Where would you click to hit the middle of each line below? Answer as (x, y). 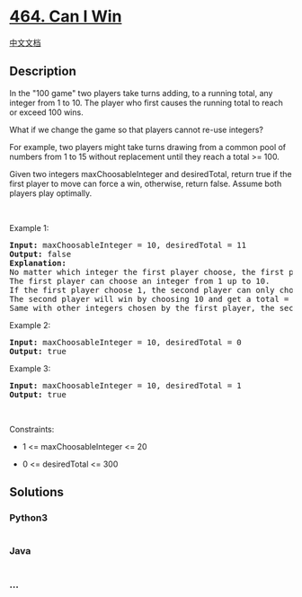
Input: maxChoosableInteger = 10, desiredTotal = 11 (128, 245)
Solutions (37, 492)
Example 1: (29, 227)
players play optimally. (51, 193)
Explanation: (38, 263)
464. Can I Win (66, 17)
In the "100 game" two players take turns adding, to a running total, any (141, 93)
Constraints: (32, 429)
